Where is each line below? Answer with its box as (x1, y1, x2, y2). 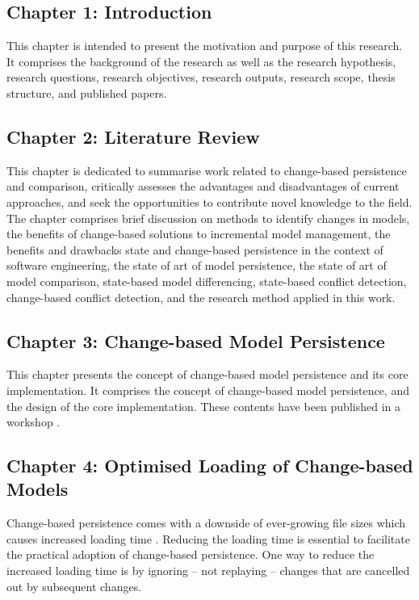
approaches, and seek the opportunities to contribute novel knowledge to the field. (6, 193, 413, 210)
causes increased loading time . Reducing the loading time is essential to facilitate (6, 530, 410, 547)
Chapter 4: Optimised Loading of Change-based (6, 453, 413, 478)
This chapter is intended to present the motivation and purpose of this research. (6, 37, 403, 54)
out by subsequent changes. (6, 577, 142, 594)
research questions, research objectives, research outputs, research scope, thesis (6, 69, 396, 86)
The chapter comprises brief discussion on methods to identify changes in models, (6, 209, 410, 226)
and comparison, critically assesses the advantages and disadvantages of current (6, 178, 400, 195)
